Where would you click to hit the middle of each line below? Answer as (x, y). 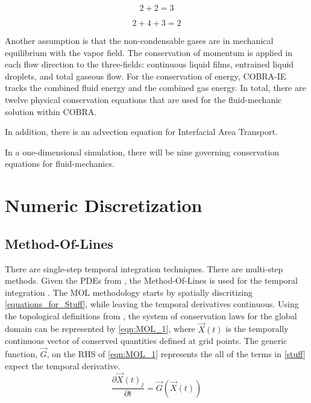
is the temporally (257, 329)
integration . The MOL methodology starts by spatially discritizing (129, 292)
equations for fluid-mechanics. (60, 164)
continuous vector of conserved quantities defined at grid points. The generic (146, 341)
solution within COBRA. (51, 111)
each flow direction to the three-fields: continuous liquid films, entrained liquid (149, 64)
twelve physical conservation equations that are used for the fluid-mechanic (143, 99)
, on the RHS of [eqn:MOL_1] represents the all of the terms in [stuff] (176, 354)
